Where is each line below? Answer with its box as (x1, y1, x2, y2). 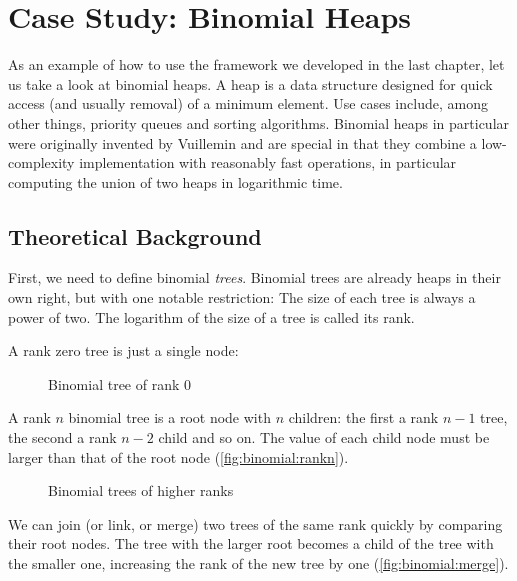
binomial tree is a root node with (68, 407, 271, 428)
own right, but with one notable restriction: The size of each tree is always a (8, 287, 476, 308)
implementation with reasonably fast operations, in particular (79, 152, 457, 173)
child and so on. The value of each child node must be (158, 427, 490, 448)
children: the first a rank (288, 407, 439, 428)
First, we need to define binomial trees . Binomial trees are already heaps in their (8, 267, 501, 288)
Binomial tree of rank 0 (48, 373, 191, 394)
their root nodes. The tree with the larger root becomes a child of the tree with (8, 533, 494, 554)
